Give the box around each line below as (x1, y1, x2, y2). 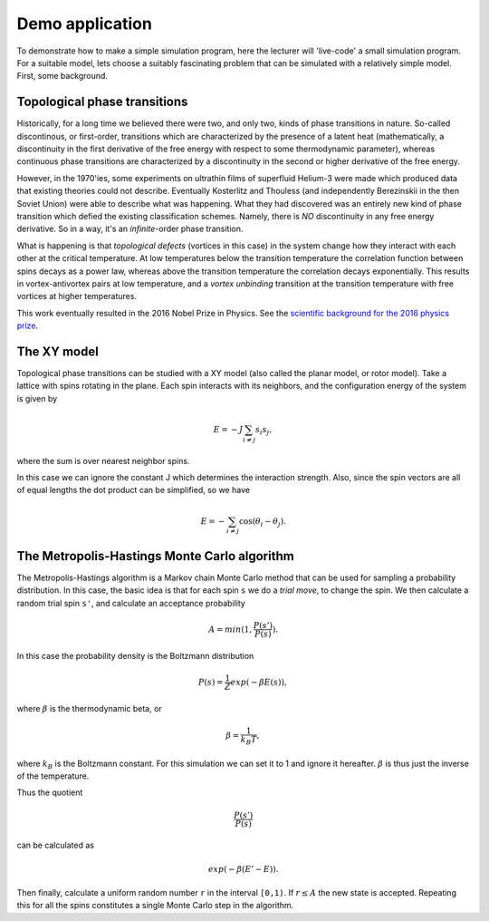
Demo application (16, 14, 153, 34)
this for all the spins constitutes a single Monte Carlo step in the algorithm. (16, 900, 294, 911)
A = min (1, (208, 624, 253, 635)
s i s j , (254, 424, 273, 437)
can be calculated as (16, 839, 95, 851)
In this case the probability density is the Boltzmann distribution (16, 650, 254, 661)
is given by (16, 393, 58, 403)
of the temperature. (16, 771, 90, 781)
